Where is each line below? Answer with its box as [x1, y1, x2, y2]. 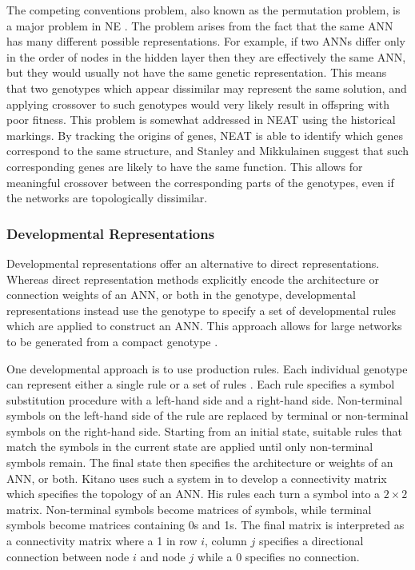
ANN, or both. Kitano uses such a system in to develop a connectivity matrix [6, 469, 387, 486]
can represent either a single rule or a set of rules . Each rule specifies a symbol [6, 376, 395, 393]
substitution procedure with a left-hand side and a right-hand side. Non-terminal [6, 391, 403, 408]
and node [140, 548, 186, 564]
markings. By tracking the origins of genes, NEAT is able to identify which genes [6, 126, 403, 143]
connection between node [6, 548, 130, 564]
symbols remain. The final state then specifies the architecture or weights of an [6, 454, 393, 471]
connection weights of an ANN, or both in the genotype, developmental [6, 286, 356, 303]
